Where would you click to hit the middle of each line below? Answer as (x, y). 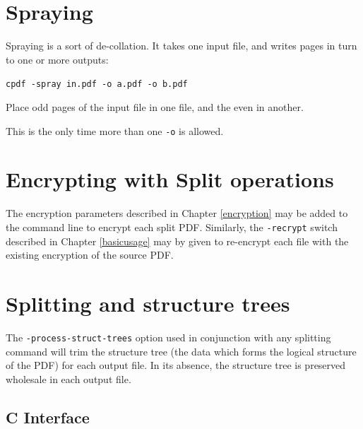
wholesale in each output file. (69, 378)
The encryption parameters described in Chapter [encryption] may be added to (177, 213)
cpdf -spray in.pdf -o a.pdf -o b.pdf (97, 84)
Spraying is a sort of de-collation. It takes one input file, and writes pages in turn (181, 46)
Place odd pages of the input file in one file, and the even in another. (155, 106)
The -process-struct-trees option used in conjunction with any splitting (168, 337)
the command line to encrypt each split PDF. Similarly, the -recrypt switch (172, 227)
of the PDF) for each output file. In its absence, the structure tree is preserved (176, 365)
